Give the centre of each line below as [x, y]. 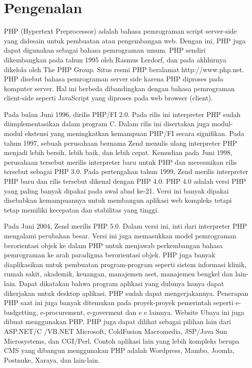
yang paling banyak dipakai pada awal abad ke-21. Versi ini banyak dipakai [117, 190]
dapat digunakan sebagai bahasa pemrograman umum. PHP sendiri [105, 50]
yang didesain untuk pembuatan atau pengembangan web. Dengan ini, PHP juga [125, 40]
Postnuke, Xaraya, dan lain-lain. [52, 359]
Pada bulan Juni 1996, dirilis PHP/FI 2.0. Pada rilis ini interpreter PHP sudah [122, 114]
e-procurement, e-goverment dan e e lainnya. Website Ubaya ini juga [142, 312]
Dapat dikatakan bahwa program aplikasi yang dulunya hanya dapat [122, 283]
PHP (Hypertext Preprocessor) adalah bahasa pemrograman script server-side [120, 31]
